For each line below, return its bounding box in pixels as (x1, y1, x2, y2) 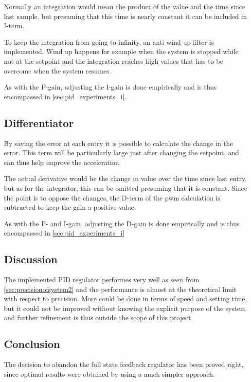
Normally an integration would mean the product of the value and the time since (4, 1, 246, 11)
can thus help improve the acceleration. (4, 157, 121, 167)
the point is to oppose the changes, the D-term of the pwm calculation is (4, 192, 221, 202)
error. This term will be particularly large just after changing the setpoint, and (4, 147, 239, 158)
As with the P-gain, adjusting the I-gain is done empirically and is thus (4, 82, 217, 92)
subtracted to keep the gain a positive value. (4, 202, 136, 212)
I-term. (4, 20, 25, 31)
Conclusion (4, 336, 60, 351)
